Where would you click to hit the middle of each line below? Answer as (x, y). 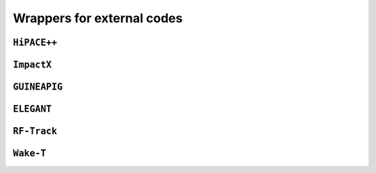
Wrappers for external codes (98, 18)
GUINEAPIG (38, 87)
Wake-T (30, 154)
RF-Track (35, 131)
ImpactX (32, 65)
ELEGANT (32, 109)
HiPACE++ (35, 42)
